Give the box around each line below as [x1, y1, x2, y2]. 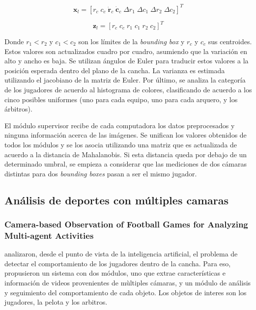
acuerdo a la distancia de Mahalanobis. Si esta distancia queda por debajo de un [4, 149, 247, 159]
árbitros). [4, 104, 32, 114]
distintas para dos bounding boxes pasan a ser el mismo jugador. [4, 168, 197, 178]
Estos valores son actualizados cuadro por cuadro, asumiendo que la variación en [4, 46, 247, 56]
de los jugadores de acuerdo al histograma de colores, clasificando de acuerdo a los [4, 84, 252, 94]
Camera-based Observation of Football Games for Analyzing [4, 218, 248, 230]
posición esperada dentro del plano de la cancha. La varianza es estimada [4, 65, 225, 75]
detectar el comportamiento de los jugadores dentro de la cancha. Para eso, [4, 258, 231, 268]
